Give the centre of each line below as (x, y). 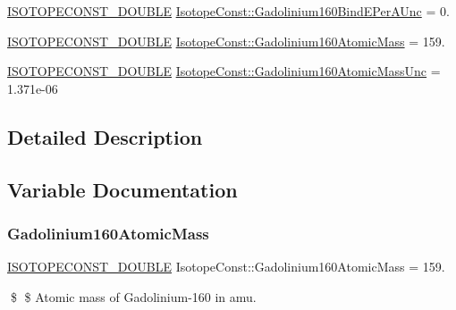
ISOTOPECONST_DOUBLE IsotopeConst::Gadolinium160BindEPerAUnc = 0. (228, 11)
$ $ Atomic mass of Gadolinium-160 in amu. (133, 296)
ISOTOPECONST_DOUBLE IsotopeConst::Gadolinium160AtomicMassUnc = (224, 71)
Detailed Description (105, 136)
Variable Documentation (122, 189)
